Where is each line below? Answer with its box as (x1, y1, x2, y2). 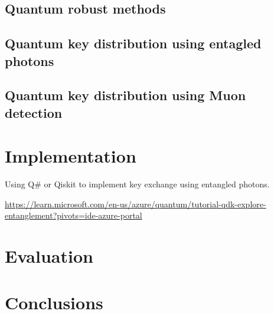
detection (5, 103, 63, 121)
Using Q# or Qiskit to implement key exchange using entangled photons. (5, 178, 270, 190)
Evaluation (5, 244, 93, 268)
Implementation (5, 144, 136, 168)
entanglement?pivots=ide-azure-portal (5, 209, 142, 222)
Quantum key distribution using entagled (5, 34, 262, 52)
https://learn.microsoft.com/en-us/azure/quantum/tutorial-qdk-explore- (5, 197, 266, 210)
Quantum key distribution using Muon (5, 86, 246, 104)
